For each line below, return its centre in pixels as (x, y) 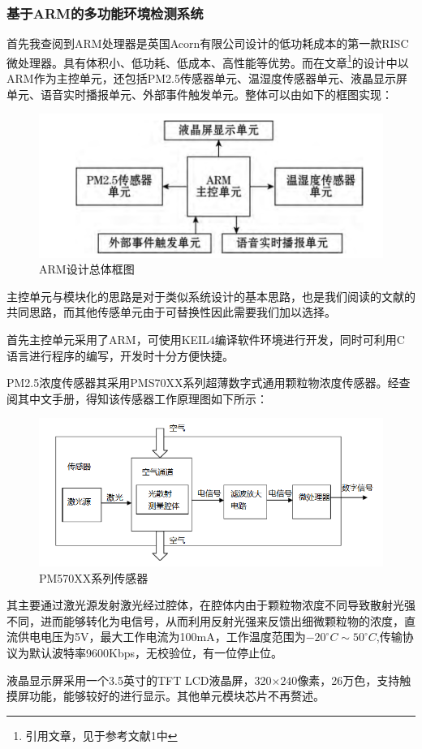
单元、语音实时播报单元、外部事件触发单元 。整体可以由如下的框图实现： (200, 94)
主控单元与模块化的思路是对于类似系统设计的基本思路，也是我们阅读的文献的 (211, 296)
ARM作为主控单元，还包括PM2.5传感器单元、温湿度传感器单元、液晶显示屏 (207, 78)
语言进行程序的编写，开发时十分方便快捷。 (120, 355)
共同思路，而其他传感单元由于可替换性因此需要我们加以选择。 (171, 312)
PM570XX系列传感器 (94, 577)
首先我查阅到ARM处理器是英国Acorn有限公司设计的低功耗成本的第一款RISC (208, 43)
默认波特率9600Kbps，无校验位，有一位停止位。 (155, 653)
